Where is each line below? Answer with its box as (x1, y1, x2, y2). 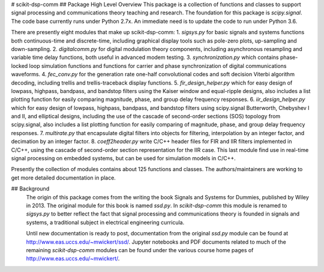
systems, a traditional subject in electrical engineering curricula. (26, 219, 185, 226)
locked (11, 62, 28, 69)
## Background (11, 185, 50, 192)
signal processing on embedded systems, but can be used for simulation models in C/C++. (11, 155, 236, 162)
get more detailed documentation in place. (11, 174, 116, 181)
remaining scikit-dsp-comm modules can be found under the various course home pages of (26, 246, 254, 253)
